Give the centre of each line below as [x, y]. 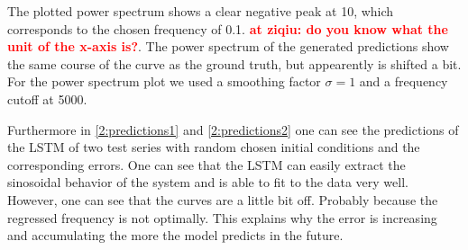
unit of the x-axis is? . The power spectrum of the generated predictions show [228, 46]
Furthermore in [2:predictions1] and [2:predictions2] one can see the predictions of [233, 129]
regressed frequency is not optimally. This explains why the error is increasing [222, 217]
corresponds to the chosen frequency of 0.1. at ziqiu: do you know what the [228, 28]
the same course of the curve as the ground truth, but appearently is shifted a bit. [234, 63]
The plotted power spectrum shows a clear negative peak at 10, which [201, 11]
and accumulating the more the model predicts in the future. [175, 235]
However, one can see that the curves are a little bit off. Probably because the [223, 199]
